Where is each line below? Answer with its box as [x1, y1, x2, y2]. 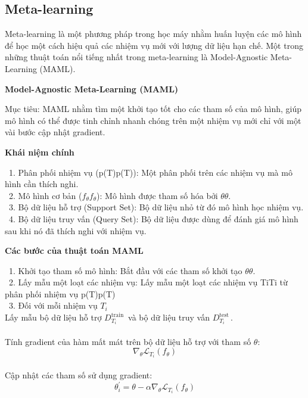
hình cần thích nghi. [5, 178, 79, 190]
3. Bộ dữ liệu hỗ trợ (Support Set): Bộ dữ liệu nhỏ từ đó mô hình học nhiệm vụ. [8, 201, 304, 213]
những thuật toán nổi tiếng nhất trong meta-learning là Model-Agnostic [5, 51, 268, 63]
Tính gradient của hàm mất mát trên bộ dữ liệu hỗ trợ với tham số [5, 335, 251, 347]
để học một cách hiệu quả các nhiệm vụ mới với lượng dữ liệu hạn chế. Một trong [5, 39, 303, 51]
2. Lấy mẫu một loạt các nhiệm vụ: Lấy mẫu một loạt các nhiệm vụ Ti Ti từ [8, 276, 288, 288]
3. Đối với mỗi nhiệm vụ [8, 299, 98, 312]
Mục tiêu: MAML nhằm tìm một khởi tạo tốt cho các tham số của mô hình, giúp [5, 102, 302, 115]
